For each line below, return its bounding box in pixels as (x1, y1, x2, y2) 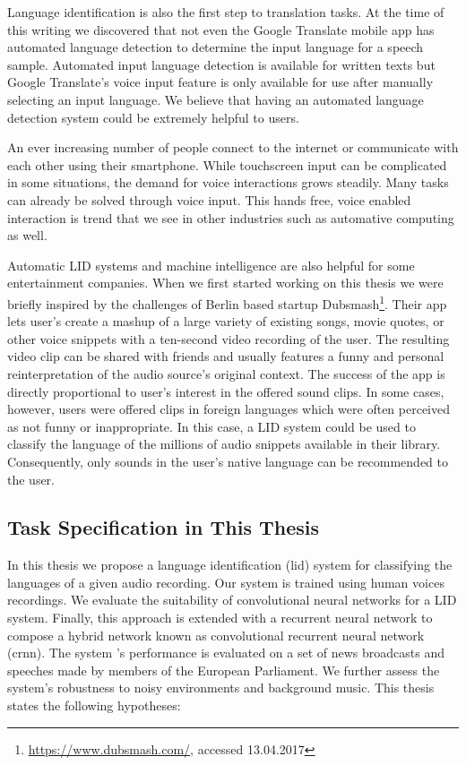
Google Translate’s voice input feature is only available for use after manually (7, 73, 434, 91)
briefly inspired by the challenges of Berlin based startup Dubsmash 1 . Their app (7, 291, 447, 313)
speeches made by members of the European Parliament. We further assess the (7, 660, 440, 679)
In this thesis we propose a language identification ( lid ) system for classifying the (7, 555, 453, 574)
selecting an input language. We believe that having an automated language (7, 90, 424, 108)
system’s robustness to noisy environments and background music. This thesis (7, 678, 435, 697)
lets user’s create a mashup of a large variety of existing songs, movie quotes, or (7, 312, 444, 331)
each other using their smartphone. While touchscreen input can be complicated (7, 155, 447, 174)
